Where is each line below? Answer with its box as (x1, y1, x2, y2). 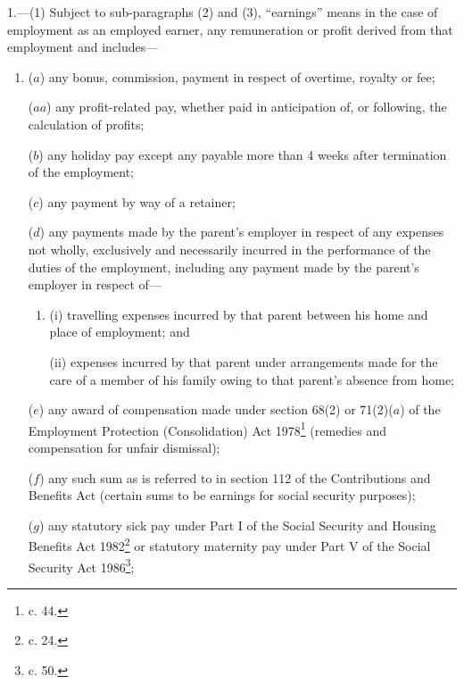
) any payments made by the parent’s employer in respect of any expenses (39, 222, 444, 241)
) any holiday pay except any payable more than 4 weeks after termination (38, 145, 447, 163)
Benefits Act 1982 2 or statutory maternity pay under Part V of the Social (28, 534, 431, 555)
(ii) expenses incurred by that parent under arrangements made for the (49, 352, 438, 371)
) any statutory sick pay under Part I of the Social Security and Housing (38, 515, 436, 534)
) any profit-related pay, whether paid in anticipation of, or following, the (46, 97, 447, 116)
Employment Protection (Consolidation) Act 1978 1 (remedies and (28, 418, 386, 439)
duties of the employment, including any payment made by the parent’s (28, 257, 419, 276)
